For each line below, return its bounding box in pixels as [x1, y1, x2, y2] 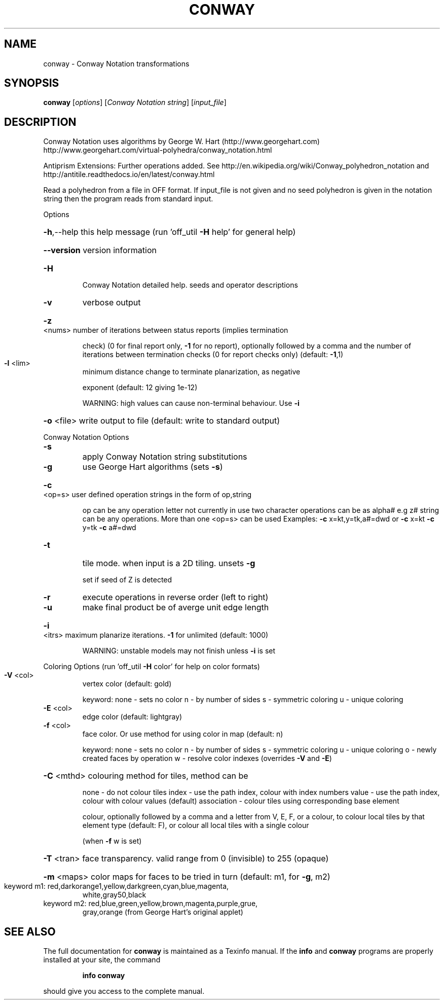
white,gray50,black [82, 890, 146, 899]
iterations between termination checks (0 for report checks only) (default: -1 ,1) [82, 350, 344, 359]
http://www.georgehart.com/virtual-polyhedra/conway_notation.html [43, 146, 272, 155]
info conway [82, 971, 125, 980]
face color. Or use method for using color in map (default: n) [82, 730, 283, 739]
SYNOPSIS [4, 77, 59, 90]
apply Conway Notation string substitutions [82, 452, 247, 462]
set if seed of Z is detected [82, 575, 172, 584]
